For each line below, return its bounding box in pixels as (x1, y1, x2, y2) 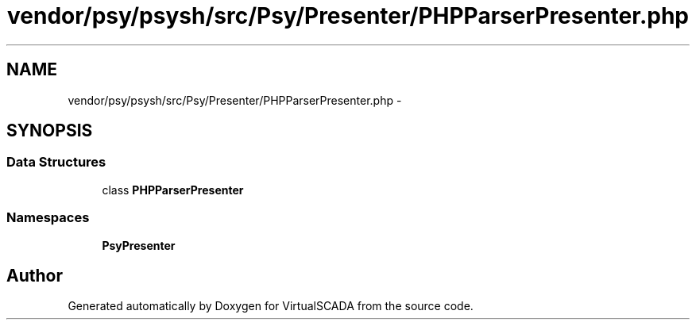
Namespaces (6, 209, 90, 226)
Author (6, 265, 63, 286)
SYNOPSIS (6, 121, 93, 141)
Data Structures (6, 154, 106, 171)
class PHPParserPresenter (102, 182, 244, 197)
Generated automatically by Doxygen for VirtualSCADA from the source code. (68, 299, 474, 313)
